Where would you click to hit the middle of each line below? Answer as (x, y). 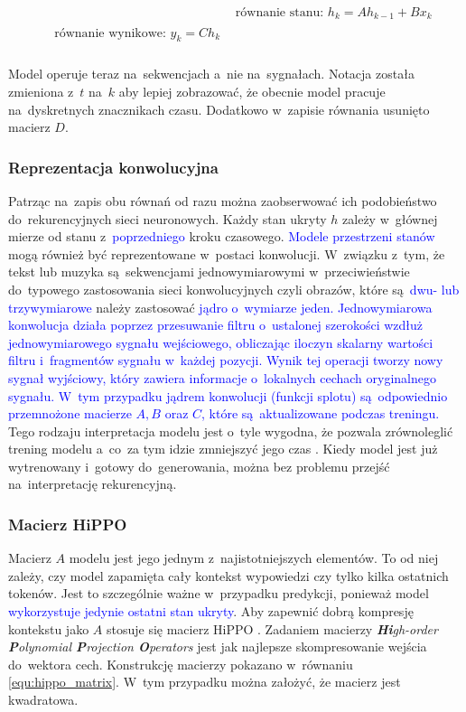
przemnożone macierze (70, 413)
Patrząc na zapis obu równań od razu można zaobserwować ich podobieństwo (223, 200)
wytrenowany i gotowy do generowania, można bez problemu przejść (199, 466)
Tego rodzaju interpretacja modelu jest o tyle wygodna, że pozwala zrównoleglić (231, 431)
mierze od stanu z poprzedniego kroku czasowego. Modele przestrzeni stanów (222, 236)
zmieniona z (41, 91)
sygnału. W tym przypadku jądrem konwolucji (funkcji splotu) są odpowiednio (228, 395)
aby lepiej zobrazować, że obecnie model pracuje (252, 91)
